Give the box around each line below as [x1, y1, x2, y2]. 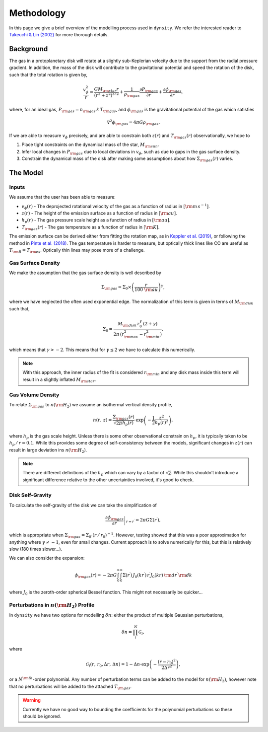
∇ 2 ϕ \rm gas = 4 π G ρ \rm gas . [107, 119, 160, 127]
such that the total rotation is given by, [9, 72, 88, 77]
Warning [22, 697, 41, 703]
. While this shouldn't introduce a [171, 470, 239, 476]
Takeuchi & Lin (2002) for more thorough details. [9, 31, 109, 37]
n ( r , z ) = [93, 417, 112, 423]
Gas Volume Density [9, 391, 60, 398]
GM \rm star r [94, 86, 119, 93]
